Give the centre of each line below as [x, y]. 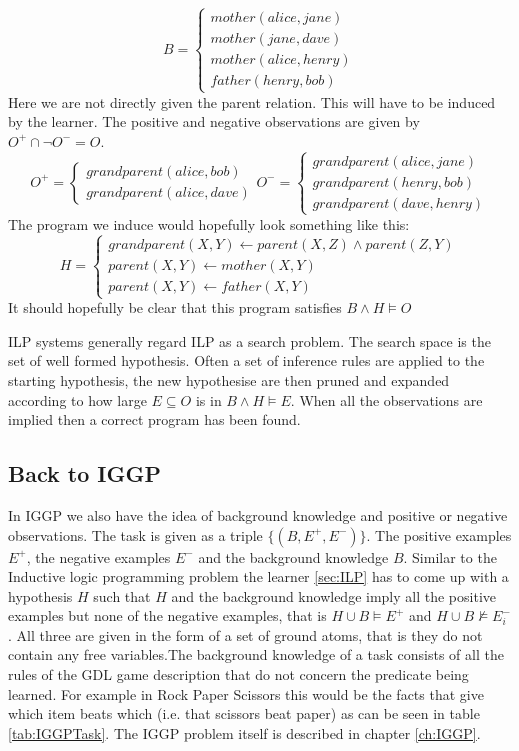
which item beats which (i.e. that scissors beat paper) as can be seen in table [244, 713]
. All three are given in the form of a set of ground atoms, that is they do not [245, 634]
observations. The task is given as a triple [135, 534]
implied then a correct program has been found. [154, 419]
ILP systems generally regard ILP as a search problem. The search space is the [249, 340]
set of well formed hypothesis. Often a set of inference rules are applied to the [246, 360]
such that [122, 595]
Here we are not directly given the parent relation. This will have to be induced [252, 101]
